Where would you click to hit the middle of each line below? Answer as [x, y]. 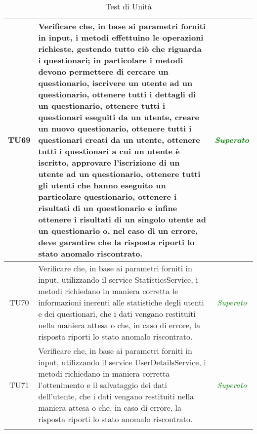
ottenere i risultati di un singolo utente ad [122, 219]
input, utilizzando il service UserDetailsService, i [122, 362]
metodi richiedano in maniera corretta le [108, 291]
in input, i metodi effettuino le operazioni [121, 37]
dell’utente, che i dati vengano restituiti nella [116, 396]
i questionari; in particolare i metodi [110, 60]
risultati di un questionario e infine [108, 208]
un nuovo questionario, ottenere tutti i [115, 128]
